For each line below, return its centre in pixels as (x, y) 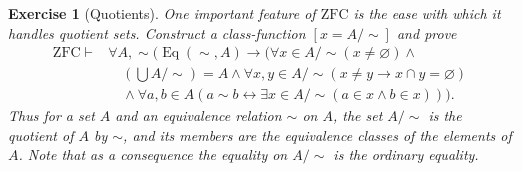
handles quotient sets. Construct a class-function (157, 32)
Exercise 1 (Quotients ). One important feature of (162, 13)
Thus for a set (51, 115)
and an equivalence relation (198, 115)
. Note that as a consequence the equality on (153, 154)
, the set (357, 115)
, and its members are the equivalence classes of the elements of (317, 134)
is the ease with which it (427, 13)
